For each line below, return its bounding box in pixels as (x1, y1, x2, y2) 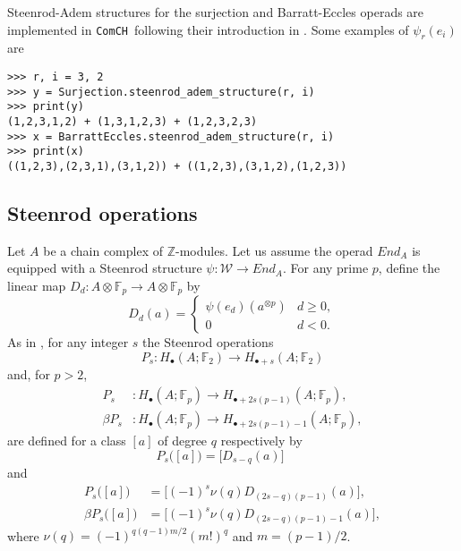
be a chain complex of (43, 241, 164, 259)
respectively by (220, 431, 303, 450)
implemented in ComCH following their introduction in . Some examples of (7, 20, 409, 38)
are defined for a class (7, 431, 126, 450)
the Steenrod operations (142, 333, 274, 352)
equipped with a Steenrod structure (7, 259, 202, 277)
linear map (7, 275, 66, 294)
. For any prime (282, 259, 369, 277)
